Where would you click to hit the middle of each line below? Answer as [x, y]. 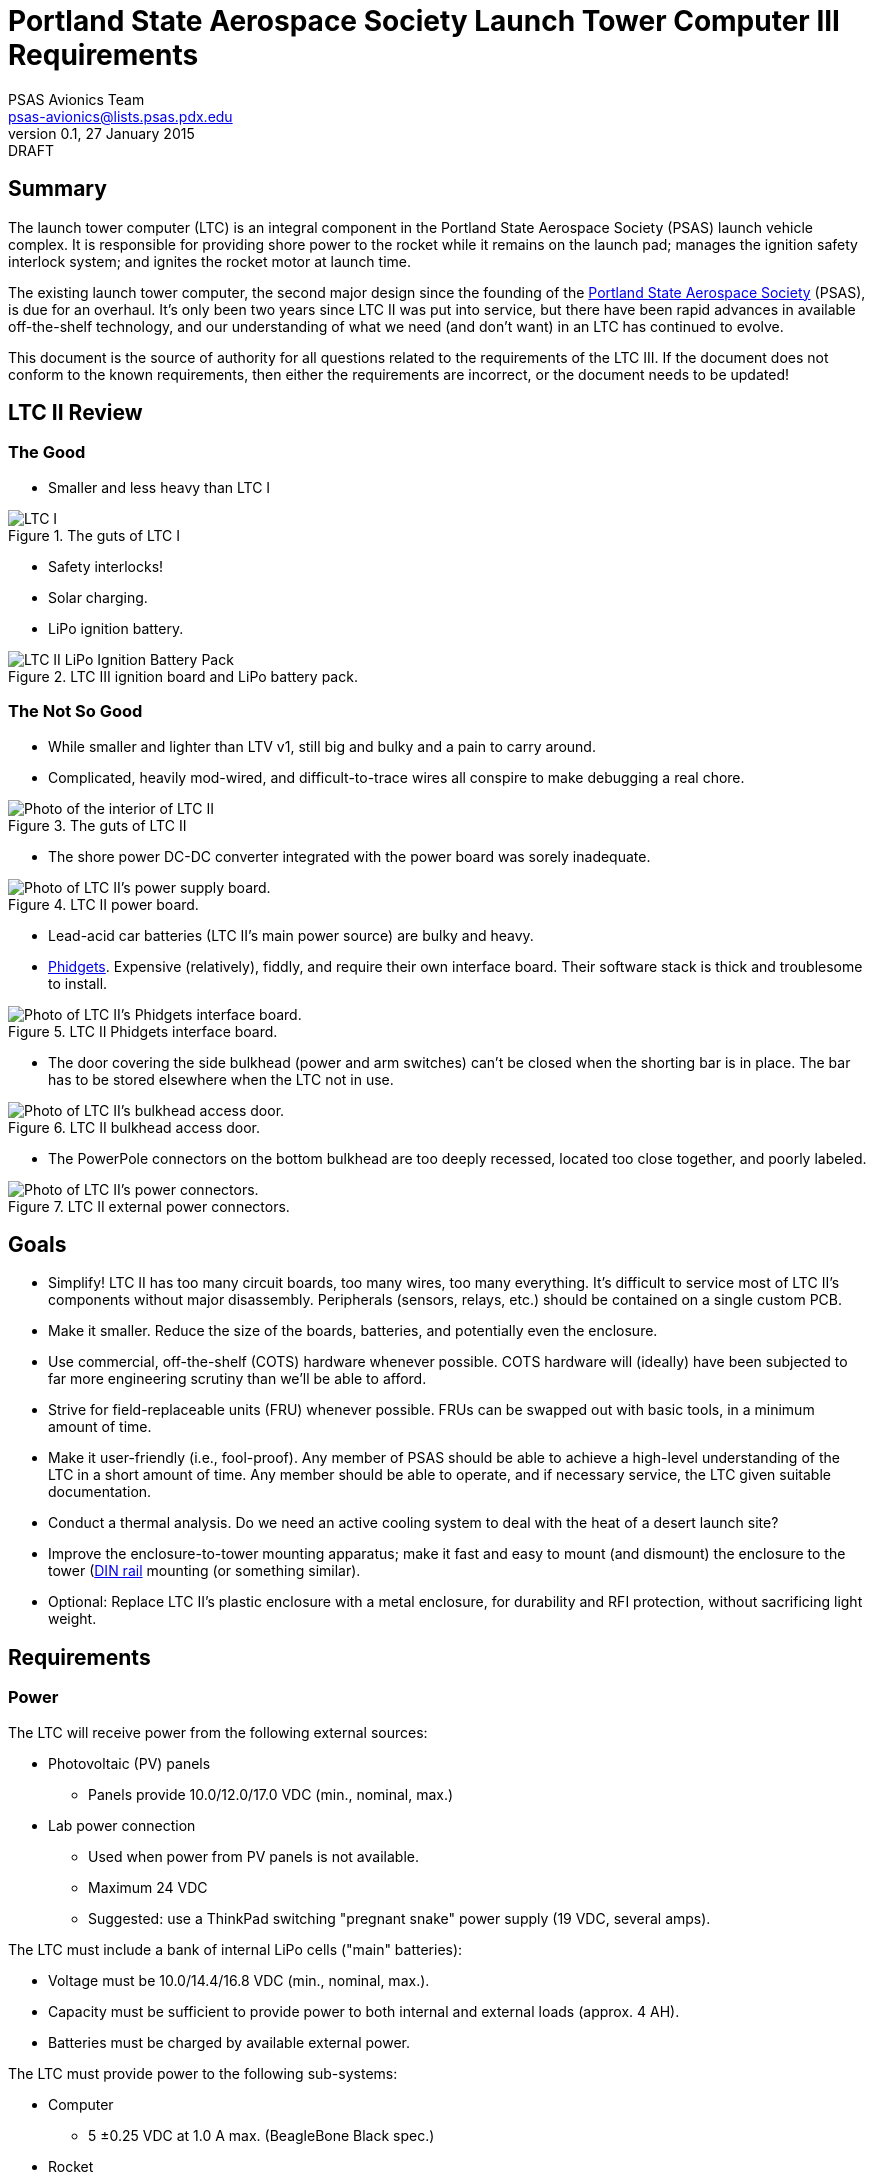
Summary [57, 189]
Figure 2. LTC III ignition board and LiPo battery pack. [183, 676]
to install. [78, 983]
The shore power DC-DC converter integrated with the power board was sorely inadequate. [349, 856]
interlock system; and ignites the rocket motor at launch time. [210, 261]
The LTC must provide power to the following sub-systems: [203, 2073]
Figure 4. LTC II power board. [103, 904]
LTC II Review [75, 413]
